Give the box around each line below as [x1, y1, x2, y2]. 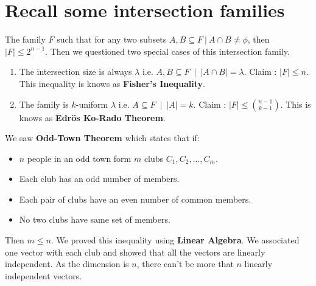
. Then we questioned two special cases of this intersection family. [45, 44, 290, 57]
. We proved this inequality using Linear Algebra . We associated [51, 234, 300, 246]
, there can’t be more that [136, 257, 234, 270]
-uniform [75, 97, 108, 110]
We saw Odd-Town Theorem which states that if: [5, 131, 200, 144]
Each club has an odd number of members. [19, 172, 180, 185]
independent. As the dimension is [5, 257, 129, 270]
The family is [19, 97, 69, 110]
